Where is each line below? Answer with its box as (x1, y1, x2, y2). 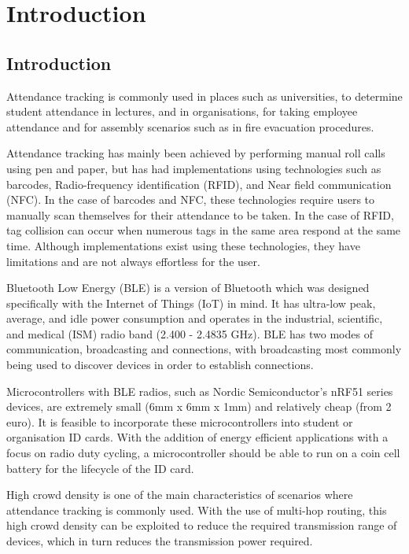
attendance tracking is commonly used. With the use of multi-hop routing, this (6, 501, 387, 518)
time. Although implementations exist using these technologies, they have (6, 237, 360, 253)
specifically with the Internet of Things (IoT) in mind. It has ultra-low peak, (6, 294, 376, 311)
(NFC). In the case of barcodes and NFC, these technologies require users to (6, 191, 375, 208)
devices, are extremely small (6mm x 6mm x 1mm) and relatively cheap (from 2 (6, 398, 392, 415)
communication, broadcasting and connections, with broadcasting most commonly (6, 341, 402, 357)
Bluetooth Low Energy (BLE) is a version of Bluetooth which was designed (6, 279, 370, 296)
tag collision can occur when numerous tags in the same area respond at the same (6, 222, 401, 238)
